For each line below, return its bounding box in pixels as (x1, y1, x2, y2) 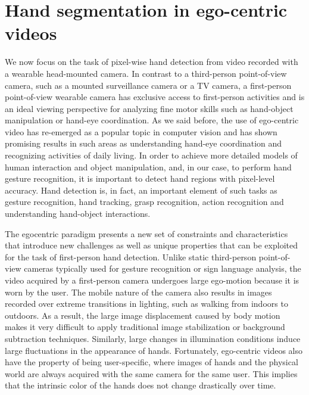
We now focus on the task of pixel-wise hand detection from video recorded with (5, 55, 298, 68)
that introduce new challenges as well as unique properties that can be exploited (5, 239, 298, 251)
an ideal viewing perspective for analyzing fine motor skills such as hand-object (5, 102, 294, 114)
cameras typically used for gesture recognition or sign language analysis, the (24, 262, 301, 275)
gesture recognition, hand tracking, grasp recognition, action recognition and (5, 195, 284, 208)
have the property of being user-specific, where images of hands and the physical (5, 356, 298, 368)
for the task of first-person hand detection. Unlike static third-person (5, 250, 257, 263)
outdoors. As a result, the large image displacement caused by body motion (5, 309, 280, 321)
